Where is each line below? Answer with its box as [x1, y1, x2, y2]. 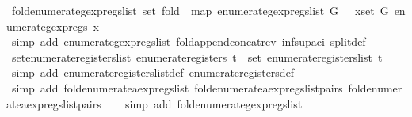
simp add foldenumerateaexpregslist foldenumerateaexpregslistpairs [11, 79, 343, 96]
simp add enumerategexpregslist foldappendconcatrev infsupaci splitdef [11, 33, 366, 50]
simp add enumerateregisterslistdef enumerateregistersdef [11, 64, 295, 81]
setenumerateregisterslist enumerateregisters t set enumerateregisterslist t [11, 48, 383, 65]
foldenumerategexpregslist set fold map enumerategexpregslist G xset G [11, 2, 389, 18]
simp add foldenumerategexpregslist [125, 95, 303, 111]
